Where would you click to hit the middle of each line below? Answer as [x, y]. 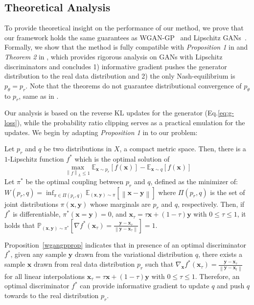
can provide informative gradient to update [145, 286]
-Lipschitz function [36, 158]
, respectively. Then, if [211, 204]
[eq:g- [226, 113]
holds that [20, 225]
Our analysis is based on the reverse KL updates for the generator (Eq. [111, 113]
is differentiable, [37, 214]
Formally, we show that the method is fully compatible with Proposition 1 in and [126, 47]
